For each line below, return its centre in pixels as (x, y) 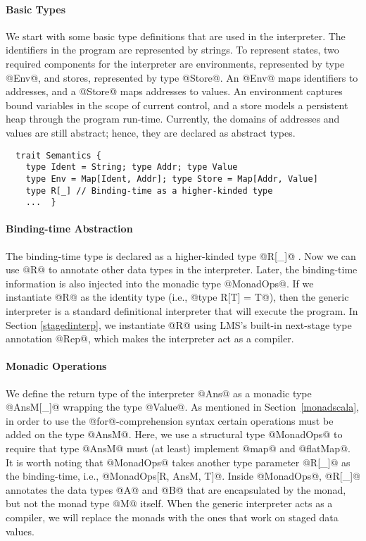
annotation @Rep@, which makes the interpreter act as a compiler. (150, 338)
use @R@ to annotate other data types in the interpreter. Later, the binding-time (182, 269)
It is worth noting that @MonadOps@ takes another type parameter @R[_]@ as (178, 462)
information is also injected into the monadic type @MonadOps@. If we (160, 283)
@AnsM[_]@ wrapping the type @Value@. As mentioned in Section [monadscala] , (182, 407)
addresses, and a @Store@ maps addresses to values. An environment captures (174, 91)
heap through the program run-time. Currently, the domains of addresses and (173, 119)
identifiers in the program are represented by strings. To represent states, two (172, 50)
